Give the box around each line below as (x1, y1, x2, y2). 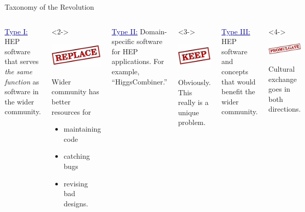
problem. (178, 117, 206, 128)
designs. (63, 198, 89, 208)
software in (5, 86, 39, 97)
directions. (268, 103, 301, 114)
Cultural (268, 63, 295, 74)
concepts (221, 66, 249, 76)
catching (63, 151, 90, 161)
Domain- (140, 26, 167, 36)
